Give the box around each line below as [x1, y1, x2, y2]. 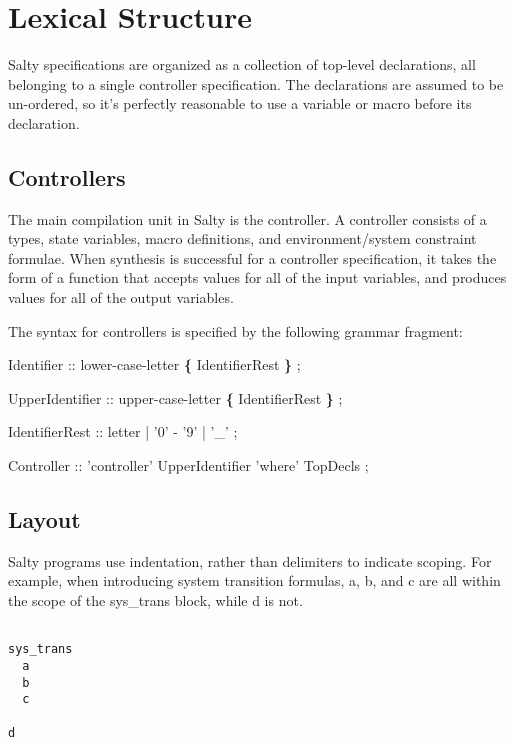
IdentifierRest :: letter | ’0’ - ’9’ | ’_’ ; [8, 421, 238, 442]
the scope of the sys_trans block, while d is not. [8, 590, 303, 611]
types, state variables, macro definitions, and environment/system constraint [8, 228, 477, 249]
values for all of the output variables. [8, 287, 234, 308]
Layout [8, 504, 81, 535]
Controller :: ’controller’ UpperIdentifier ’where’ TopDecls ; [8, 455, 369, 476]
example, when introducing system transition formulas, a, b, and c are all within [8, 570, 501, 591]
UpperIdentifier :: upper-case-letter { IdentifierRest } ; [8, 387, 343, 408]
